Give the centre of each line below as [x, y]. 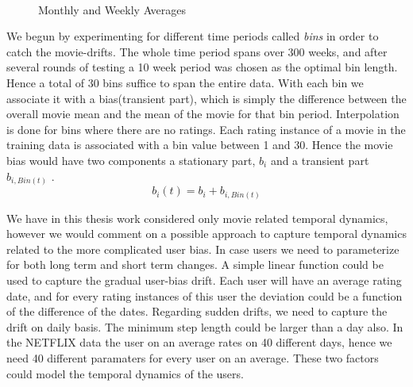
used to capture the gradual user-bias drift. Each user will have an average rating [204, 280]
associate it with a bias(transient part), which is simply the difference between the [206, 98]
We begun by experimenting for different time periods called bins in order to [193, 36]
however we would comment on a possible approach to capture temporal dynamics [206, 234]
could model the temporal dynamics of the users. [125, 373]
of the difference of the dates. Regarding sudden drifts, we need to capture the [197, 311]
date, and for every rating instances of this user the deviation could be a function [205, 295]
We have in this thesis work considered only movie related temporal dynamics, [197, 218]
